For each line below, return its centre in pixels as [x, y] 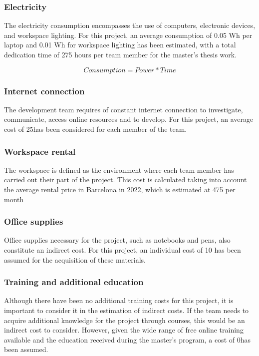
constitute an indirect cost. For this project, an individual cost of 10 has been [123, 250]
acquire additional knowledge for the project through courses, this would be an [125, 320]
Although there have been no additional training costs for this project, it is [119, 300]
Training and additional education [74, 282]
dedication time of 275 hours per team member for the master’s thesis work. [121, 54]
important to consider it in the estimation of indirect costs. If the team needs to [127, 310]
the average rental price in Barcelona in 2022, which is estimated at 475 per [120, 189]
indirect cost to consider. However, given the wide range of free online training [124, 330]
